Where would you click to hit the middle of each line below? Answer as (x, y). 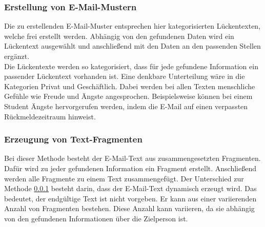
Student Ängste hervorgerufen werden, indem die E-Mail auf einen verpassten (126, 106)
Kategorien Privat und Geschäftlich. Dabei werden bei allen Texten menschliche (130, 86)
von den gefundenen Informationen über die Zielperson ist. (96, 218)
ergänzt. (17, 56)
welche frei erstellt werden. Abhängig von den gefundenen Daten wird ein (119, 36)
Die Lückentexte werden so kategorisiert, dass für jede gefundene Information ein (131, 66)
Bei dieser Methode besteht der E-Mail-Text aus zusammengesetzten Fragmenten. (132, 158)
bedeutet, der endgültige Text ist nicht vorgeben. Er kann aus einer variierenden (130, 198)
